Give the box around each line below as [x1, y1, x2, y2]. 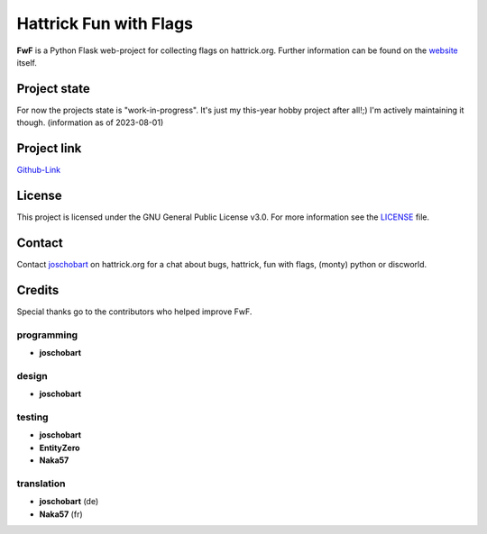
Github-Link [16, 165, 61, 176]
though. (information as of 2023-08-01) [16, 117, 164, 128]
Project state [16, 81, 90, 96]
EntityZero [39, 442, 80, 453]
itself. [16, 57, 38, 68]
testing [16, 411, 49, 423]
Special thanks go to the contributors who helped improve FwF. [16, 306, 253, 317]
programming [16, 329, 78, 341]
